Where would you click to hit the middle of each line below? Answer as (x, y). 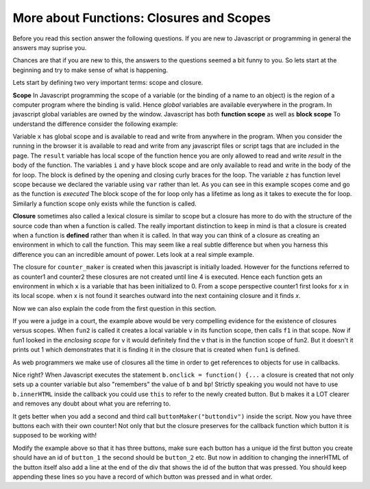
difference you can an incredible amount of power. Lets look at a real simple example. (134, 254)
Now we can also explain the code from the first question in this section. (115, 308)
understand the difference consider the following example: (95, 124)
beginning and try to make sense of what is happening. (90, 70)
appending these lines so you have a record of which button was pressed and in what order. (143, 477)
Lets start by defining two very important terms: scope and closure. (108, 83)
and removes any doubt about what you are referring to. (92, 403)
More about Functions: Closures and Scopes (141, 18)
